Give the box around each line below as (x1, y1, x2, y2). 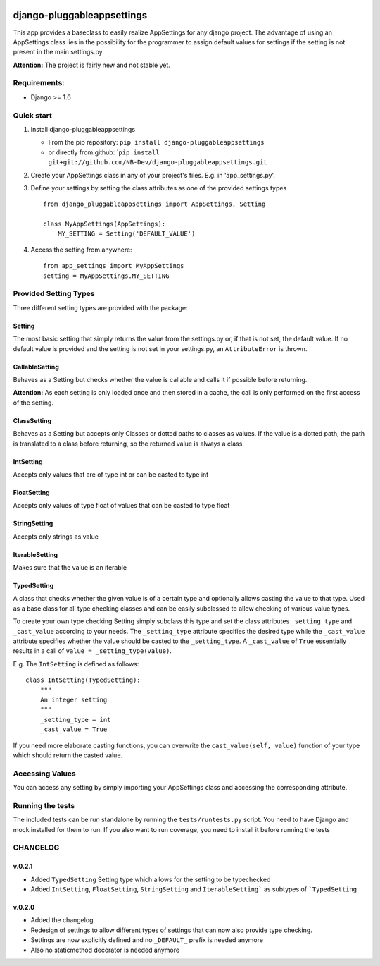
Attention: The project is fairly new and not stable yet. (13, 61, 170, 69)
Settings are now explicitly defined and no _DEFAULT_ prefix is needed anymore (30, 936, 264, 944)
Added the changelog (30, 916, 94, 924)
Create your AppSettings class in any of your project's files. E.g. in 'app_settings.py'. (30, 171, 276, 179)
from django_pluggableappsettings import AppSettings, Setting (43, 200, 266, 208)
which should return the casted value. (13, 751, 123, 759)
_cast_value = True (39, 726, 108, 733)
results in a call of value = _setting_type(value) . (13, 647, 172, 655)
